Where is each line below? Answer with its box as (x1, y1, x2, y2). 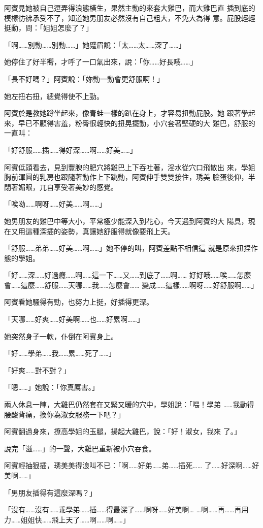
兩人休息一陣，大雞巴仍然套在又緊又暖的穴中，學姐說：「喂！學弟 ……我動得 (4, 399, 254, 410)
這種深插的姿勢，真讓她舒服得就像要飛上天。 (25, 225, 175, 236)
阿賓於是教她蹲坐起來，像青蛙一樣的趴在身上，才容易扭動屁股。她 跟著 (4, 108, 241, 118)
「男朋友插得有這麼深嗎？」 (4, 487, 96, 498)
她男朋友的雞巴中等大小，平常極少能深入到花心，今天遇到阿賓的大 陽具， (4, 215, 248, 226)
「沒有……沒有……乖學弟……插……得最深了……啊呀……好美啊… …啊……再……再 (4, 504, 242, 515)
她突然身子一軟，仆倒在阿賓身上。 (4, 331, 118, 341)
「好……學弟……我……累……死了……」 (4, 348, 116, 358)
